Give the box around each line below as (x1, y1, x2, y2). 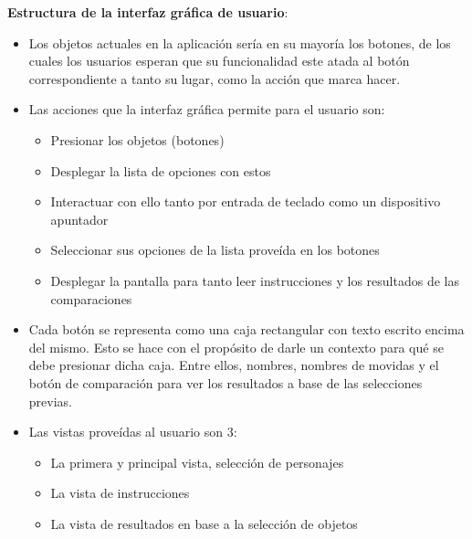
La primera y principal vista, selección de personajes (50, 452, 344, 471)
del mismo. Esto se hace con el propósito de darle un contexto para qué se (28, 337, 444, 356)
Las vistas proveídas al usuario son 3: (28, 422, 237, 441)
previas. (28, 391, 72, 410)
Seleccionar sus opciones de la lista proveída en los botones (50, 240, 380, 259)
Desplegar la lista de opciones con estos (50, 161, 271, 180)
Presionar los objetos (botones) (50, 130, 225, 149)
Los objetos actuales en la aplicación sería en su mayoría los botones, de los (28, 33, 451, 52)
